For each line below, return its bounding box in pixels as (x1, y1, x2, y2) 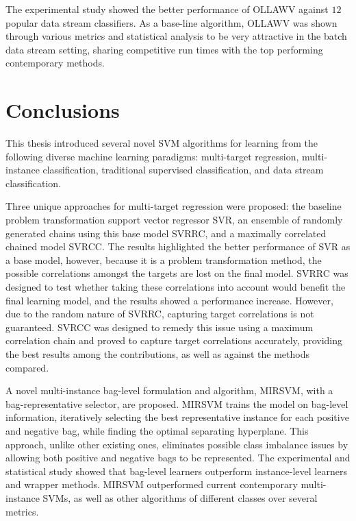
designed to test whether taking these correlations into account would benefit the (5, 280, 346, 294)
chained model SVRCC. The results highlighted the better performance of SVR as (5, 239, 351, 254)
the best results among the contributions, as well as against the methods (5, 347, 309, 361)
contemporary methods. (5, 56, 105, 70)
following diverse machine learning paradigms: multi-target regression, (5, 149, 299, 163)
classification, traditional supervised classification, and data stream (42, 162, 324, 177)
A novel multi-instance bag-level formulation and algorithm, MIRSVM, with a (5, 383, 333, 398)
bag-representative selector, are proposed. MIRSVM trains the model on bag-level (5, 396, 348, 411)
